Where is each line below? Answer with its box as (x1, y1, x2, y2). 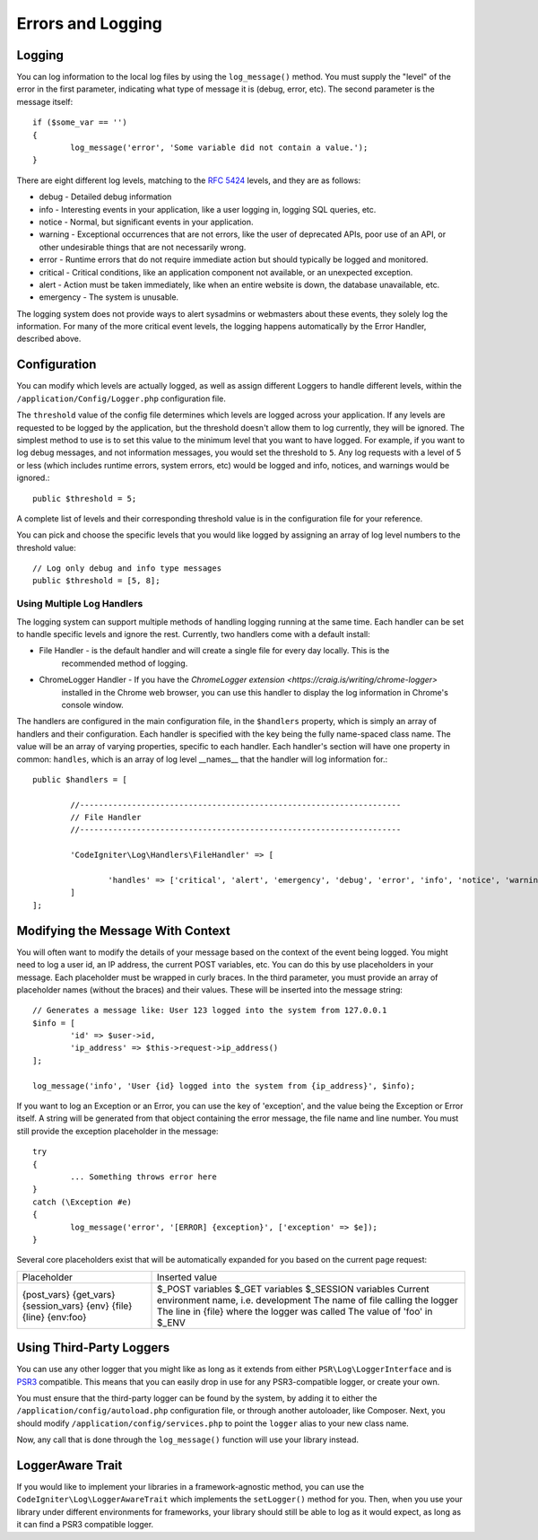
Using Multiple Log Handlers (16, 598, 143, 610)
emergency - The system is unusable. (39, 292, 179, 302)
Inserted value (157, 1271, 218, 1283)
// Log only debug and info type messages (32, 564, 222, 573)
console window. (61, 699, 125, 710)
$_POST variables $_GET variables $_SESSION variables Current (157, 1282, 430, 1295)
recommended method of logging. (61, 658, 188, 669)
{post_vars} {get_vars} (22, 1288, 116, 1300)
